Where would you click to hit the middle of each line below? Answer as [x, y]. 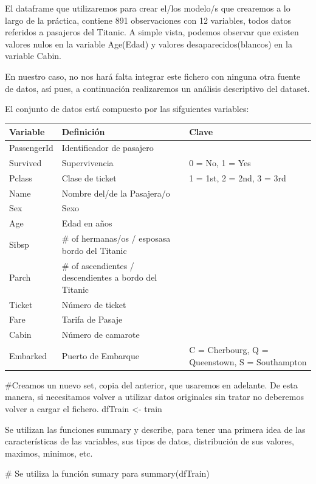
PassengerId [31, 148]
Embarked [28, 355]
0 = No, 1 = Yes [220, 162]
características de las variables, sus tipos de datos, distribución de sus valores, [149, 441]
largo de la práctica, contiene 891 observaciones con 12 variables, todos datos [148, 20]
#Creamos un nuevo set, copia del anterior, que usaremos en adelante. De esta [151, 384]
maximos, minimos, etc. [49, 453]
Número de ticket [94, 304]
